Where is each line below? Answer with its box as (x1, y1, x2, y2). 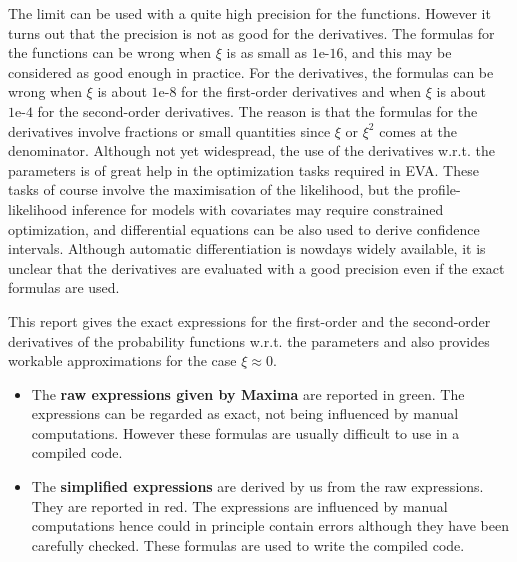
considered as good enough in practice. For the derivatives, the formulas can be (8, 61, 494, 82)
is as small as (226, 42, 307, 63)
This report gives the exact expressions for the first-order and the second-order (8, 310, 491, 331)
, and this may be (343, 42, 452, 63)
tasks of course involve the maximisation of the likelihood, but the (8, 179, 414, 200)
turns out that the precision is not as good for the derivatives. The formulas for (8, 22, 495, 43)
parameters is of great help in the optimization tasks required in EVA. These (8, 159, 479, 180)
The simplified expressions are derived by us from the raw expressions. (31, 476, 484, 497)
